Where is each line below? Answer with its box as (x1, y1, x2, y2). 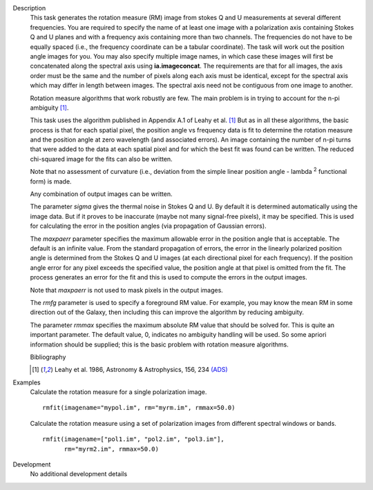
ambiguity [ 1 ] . (30, 104, 69, 112)
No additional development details (30, 470, 128, 478)
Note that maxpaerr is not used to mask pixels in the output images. (30, 286, 224, 294)
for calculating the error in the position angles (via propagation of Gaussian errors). (30, 222, 267, 231)
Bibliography (30, 353, 66, 361)
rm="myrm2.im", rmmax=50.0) (64, 445, 159, 453)
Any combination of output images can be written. (30, 190, 173, 198)
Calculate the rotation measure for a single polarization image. (30, 388, 207, 396)
